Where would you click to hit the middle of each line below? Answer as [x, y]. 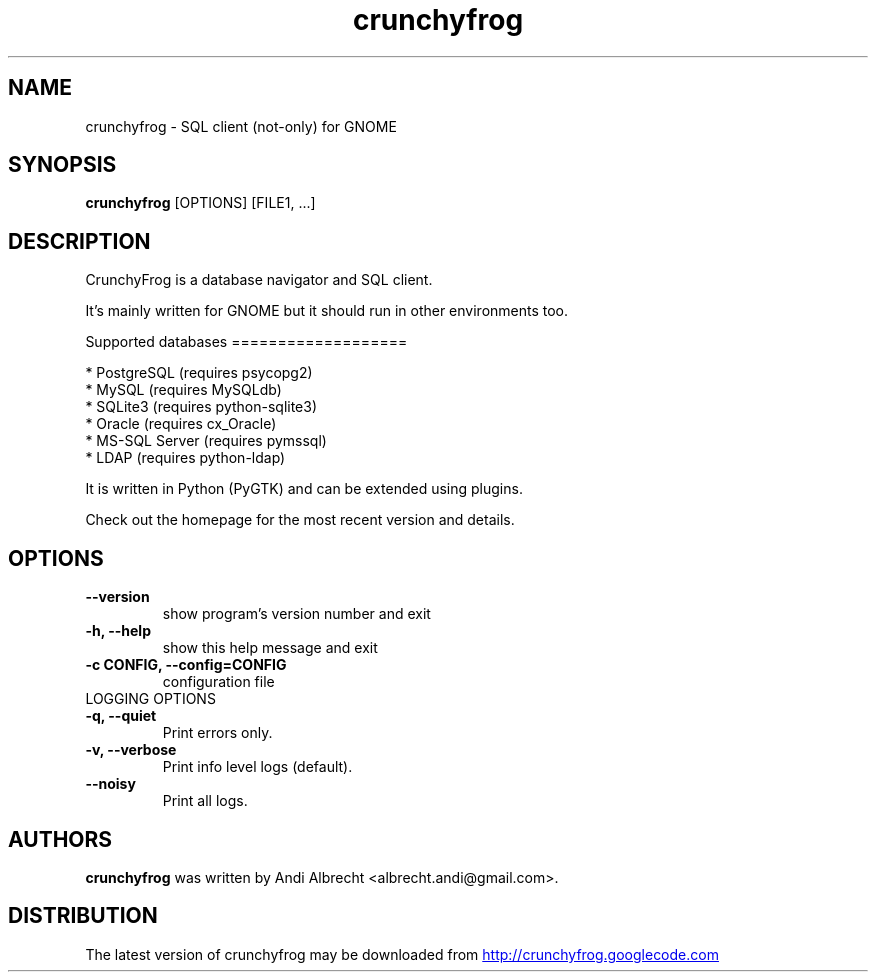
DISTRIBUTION [83, 916]
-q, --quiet [121, 716]
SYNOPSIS [62, 165]
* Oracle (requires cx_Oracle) [181, 424]
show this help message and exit [270, 648]
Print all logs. [205, 801]
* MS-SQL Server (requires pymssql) [206, 441]
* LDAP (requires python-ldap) [185, 458]
